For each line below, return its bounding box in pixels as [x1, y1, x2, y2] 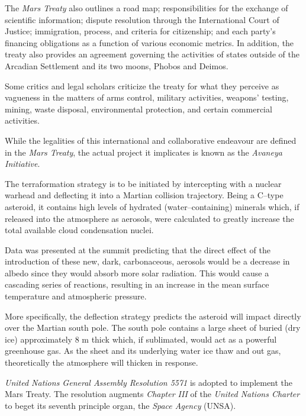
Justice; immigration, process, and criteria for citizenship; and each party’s [5, 25, 276, 37]
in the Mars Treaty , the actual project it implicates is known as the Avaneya [5, 146, 282, 158]
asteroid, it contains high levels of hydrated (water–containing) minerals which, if [5, 200, 299, 212]
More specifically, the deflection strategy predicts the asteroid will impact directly [5, 309, 301, 322]
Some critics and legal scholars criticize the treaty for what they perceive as [5, 79, 279, 92]
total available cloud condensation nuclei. [5, 224, 154, 236]
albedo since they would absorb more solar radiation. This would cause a [5, 266, 269, 279]
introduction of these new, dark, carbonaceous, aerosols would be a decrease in [5, 255, 290, 267]
